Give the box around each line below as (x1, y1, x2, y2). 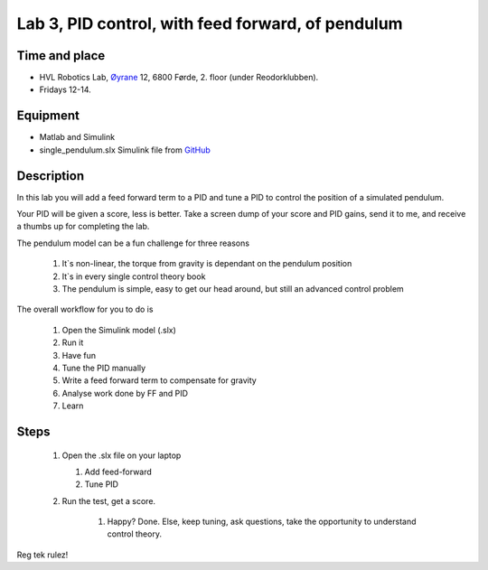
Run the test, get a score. (61, 495, 156, 506)
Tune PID (84, 479, 119, 490)
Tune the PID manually (61, 362, 146, 373)
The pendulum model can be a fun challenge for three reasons (16, 238, 250, 248)
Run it (61, 337, 84, 348)
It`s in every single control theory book (61, 271, 206, 282)
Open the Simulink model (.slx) (61, 324, 176, 335)
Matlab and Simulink (39, 132, 116, 143)
